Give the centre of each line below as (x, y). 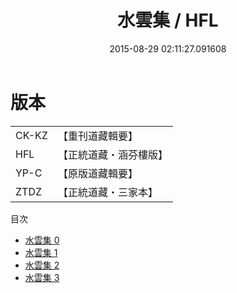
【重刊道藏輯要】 (97, 136)
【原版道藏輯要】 (97, 173)
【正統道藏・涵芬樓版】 (112, 154)
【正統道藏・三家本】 (107, 192)
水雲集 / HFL (168, 20)
